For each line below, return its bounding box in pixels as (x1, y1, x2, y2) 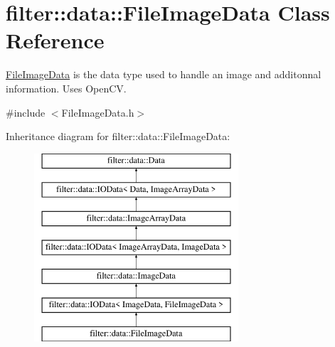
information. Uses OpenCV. (6, 80, 127, 95)
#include (6, 105, 46, 119)
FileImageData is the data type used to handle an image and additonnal (6, 67, 321, 82)
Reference (6, 26, 105, 55)
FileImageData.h (61, 105, 134, 119)
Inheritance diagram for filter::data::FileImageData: (6, 129, 230, 144)
